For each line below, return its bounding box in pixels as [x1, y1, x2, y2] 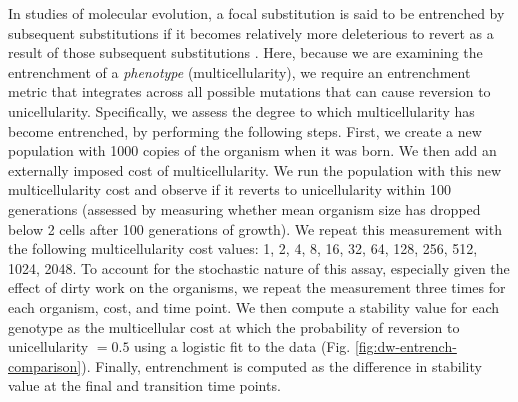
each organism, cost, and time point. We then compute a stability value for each [8, 296, 500, 317]
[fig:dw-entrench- [354, 336, 457, 357]
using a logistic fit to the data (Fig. [134, 336, 351, 357]
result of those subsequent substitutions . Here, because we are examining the [8, 42, 483, 63]
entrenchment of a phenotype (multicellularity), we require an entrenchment [8, 61, 471, 82]
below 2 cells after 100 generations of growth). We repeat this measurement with [8, 218, 502, 239]
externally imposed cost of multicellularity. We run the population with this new [8, 159, 502, 180]
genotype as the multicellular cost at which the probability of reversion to [8, 316, 460, 337]
